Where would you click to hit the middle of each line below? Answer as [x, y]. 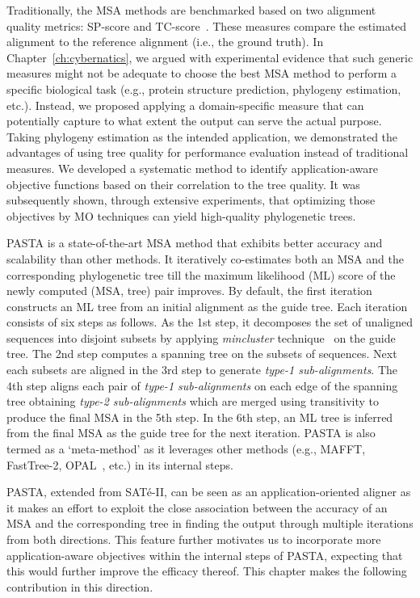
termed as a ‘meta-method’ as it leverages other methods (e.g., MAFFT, [186, 449]
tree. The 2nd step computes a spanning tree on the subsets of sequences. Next [202, 354]
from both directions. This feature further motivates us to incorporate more [194, 539]
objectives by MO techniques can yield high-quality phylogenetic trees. [181, 215]
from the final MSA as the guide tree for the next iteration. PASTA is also [191, 433]
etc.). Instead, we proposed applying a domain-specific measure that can [185, 105]
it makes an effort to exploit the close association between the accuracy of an [197, 507]
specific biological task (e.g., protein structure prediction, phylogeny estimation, [204, 88]
